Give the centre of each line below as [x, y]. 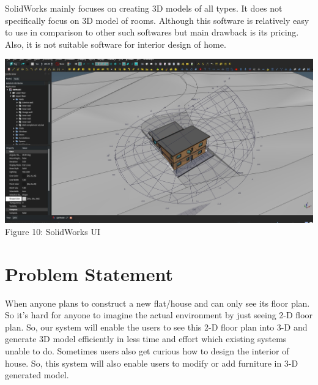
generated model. [37, 375]
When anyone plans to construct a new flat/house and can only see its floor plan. [157, 303]
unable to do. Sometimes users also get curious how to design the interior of [147, 351]
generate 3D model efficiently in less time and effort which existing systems [146, 339]
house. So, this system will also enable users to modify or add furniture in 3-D [152, 363]
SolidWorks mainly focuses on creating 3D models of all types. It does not [144, 8]
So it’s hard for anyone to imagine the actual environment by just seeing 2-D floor [159, 315]
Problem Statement [89, 273]
